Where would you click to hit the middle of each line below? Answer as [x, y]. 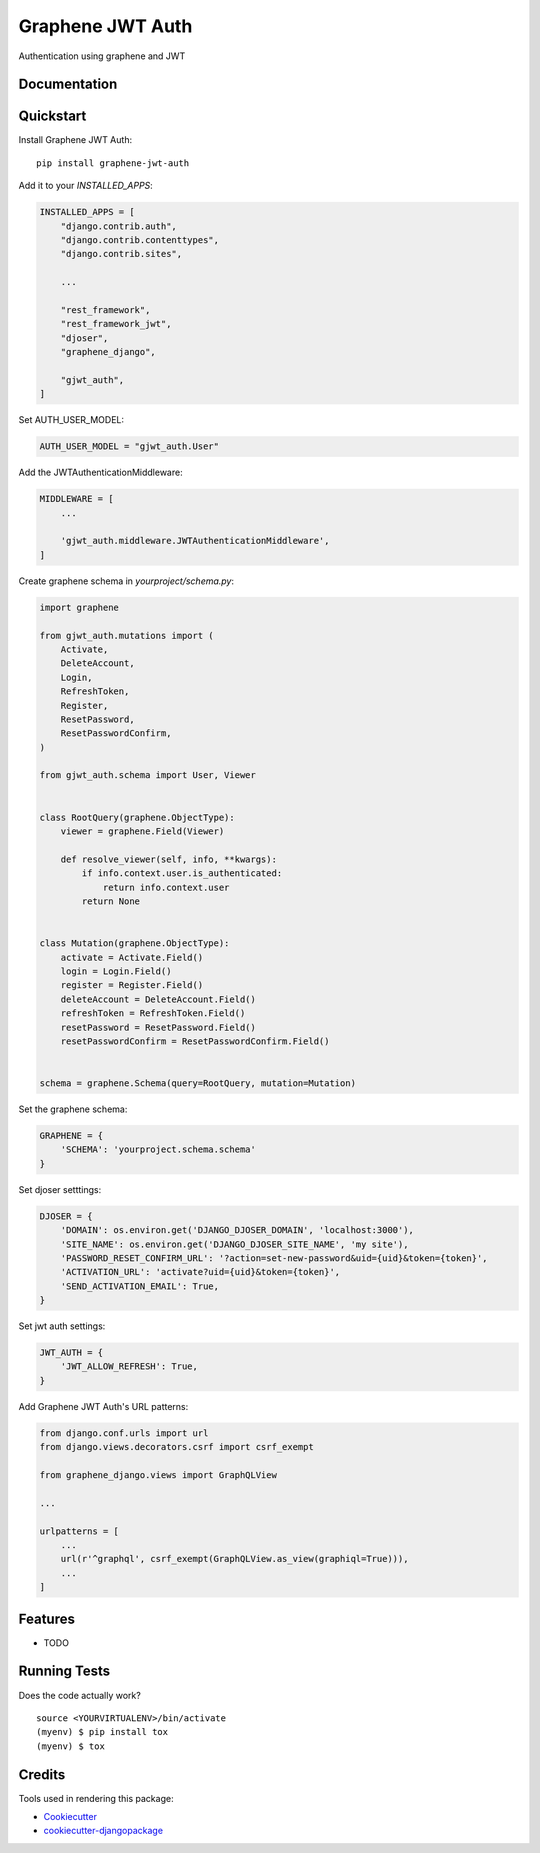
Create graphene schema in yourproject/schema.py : [126, 581]
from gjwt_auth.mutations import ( [126, 635]
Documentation [68, 84]
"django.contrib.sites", [121, 254]
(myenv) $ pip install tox [102, 1732]
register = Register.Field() [132, 985]
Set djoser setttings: [60, 1189]
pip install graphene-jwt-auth [113, 163]
